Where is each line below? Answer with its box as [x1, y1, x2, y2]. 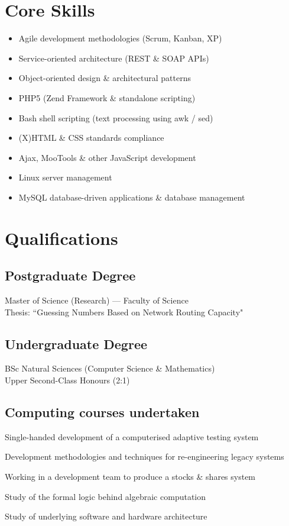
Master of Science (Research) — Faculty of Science [5, 294, 189, 306]
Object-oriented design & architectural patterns [18, 72, 191, 84]
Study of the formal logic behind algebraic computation [5, 490, 206, 502]
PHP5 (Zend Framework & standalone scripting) [18, 91, 196, 104]
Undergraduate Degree [5, 334, 148, 353]
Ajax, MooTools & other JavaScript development [18, 151, 196, 163]
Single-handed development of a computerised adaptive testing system [5, 430, 259, 443]
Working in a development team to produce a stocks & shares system [5, 470, 256, 483]
